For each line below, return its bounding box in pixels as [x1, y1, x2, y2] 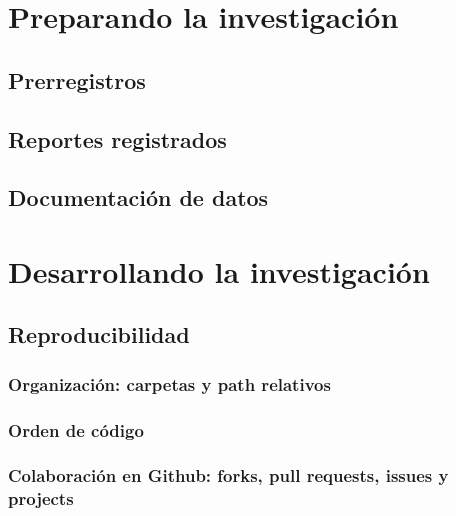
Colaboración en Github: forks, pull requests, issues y [8, 463, 449, 488]
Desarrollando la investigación [8, 250, 430, 291]
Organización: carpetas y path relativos [8, 371, 331, 396]
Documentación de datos [8, 182, 269, 213]
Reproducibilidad [8, 319, 190, 350]
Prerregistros [8, 64, 146, 95]
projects [8, 486, 74, 511]
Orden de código [8, 417, 144, 442]
